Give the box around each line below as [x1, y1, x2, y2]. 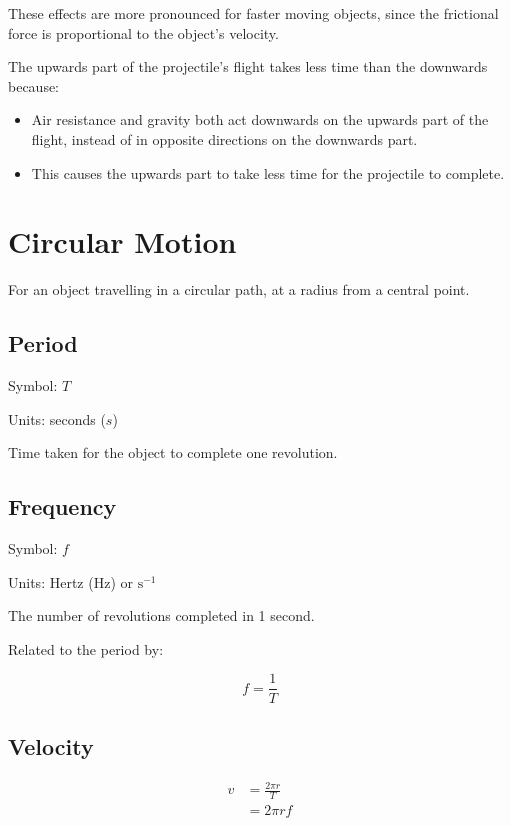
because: [8, 75, 60, 96]
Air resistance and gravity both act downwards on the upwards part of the [31, 109, 489, 130]
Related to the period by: [8, 638, 164, 659]
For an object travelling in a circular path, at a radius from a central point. [8, 279, 470, 300]
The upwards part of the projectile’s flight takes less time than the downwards [8, 56, 488, 77]
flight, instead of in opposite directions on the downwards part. [31, 128, 418, 149]
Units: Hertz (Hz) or [8, 571, 133, 592]
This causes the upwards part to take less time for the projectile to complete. [31, 162, 505, 183]
